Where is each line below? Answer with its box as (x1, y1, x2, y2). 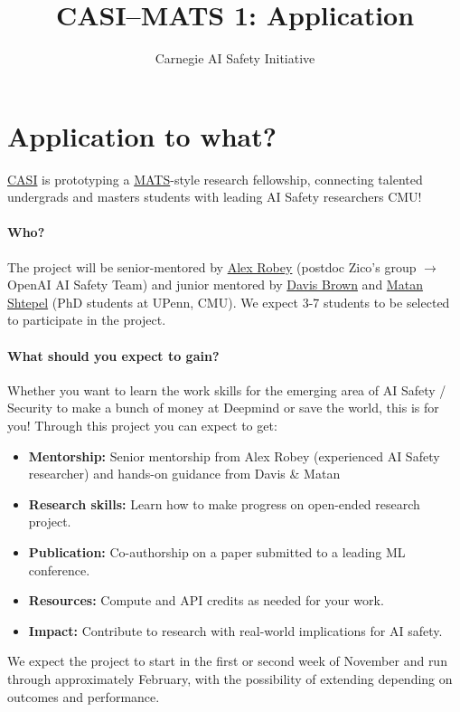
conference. (28, 560, 90, 579)
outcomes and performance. (7, 687, 160, 706)
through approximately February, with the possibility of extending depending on (7, 669, 453, 688)
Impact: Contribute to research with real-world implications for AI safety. (28, 621, 443, 640)
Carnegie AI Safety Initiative (155, 49, 315, 68)
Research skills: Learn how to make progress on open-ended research (28, 494, 420, 513)
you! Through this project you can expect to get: (7, 416, 277, 434)
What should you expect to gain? (7, 346, 220, 365)
